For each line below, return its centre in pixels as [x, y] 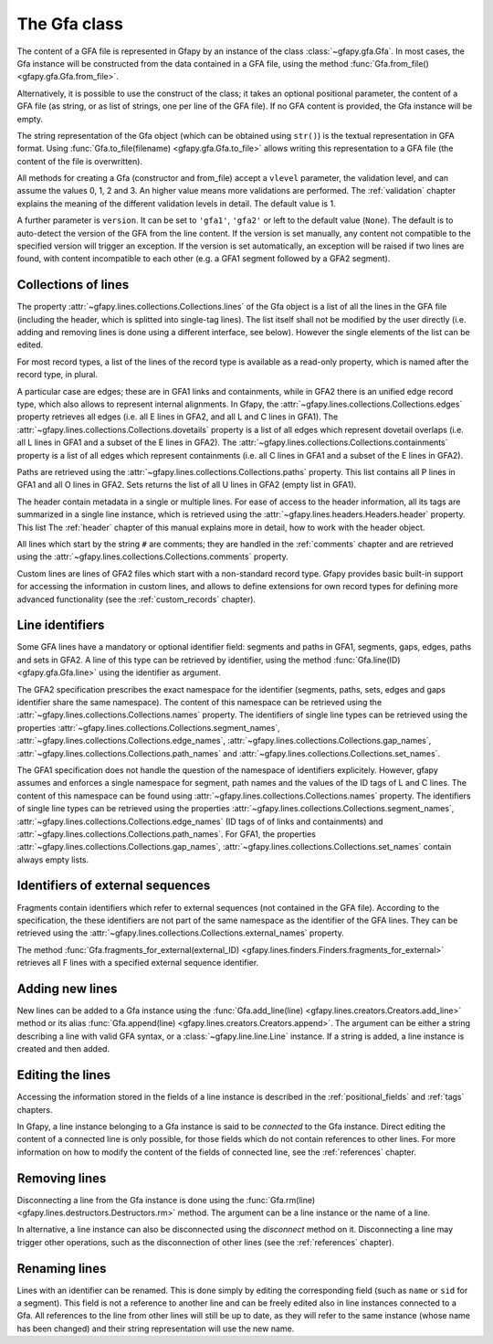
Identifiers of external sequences [114, 886]
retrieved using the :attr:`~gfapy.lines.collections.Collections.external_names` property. [180, 933]
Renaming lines [62, 1269]
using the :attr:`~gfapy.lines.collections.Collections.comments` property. [152, 556]
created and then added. [63, 1049]
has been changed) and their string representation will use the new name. [156, 1328]
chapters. [35, 1109]
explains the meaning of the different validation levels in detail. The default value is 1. [177, 203]
